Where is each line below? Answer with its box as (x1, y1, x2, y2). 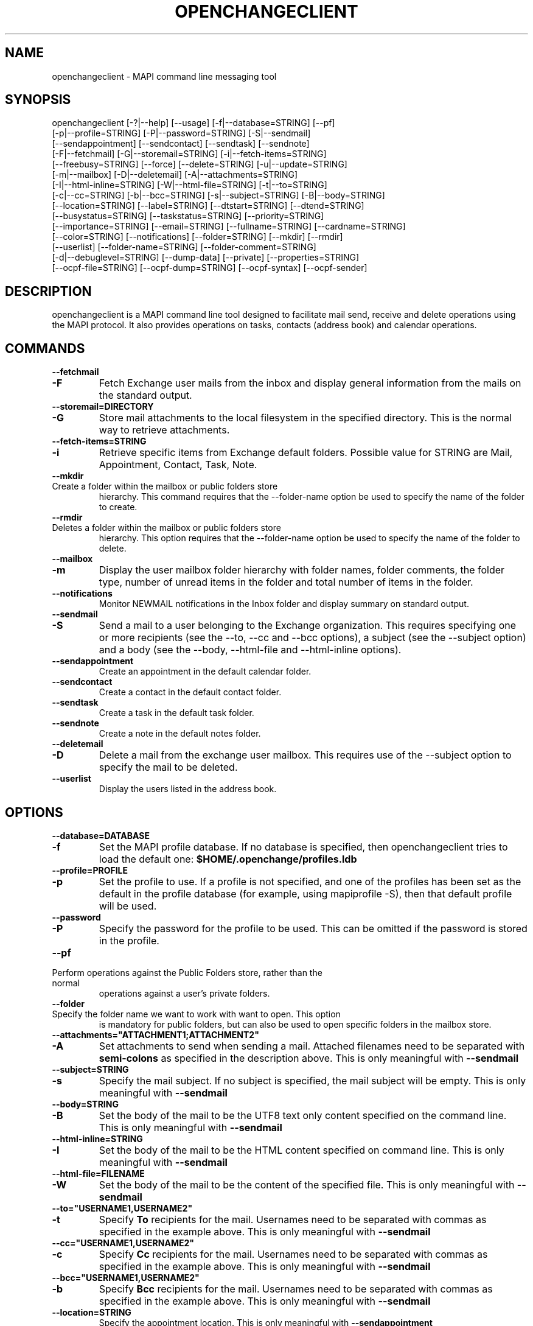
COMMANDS (5, 340, 85, 356)
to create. (99, 502, 138, 513)
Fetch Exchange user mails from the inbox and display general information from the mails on (99, 377, 521, 390)
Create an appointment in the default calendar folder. (99, 666, 312, 677)
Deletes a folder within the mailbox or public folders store (52, 522, 281, 533)
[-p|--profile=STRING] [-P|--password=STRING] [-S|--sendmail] (52, 128, 311, 139)
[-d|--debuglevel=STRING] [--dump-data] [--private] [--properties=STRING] (52, 252, 360, 263)
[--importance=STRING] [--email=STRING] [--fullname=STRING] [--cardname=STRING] (52, 221, 406, 232)
